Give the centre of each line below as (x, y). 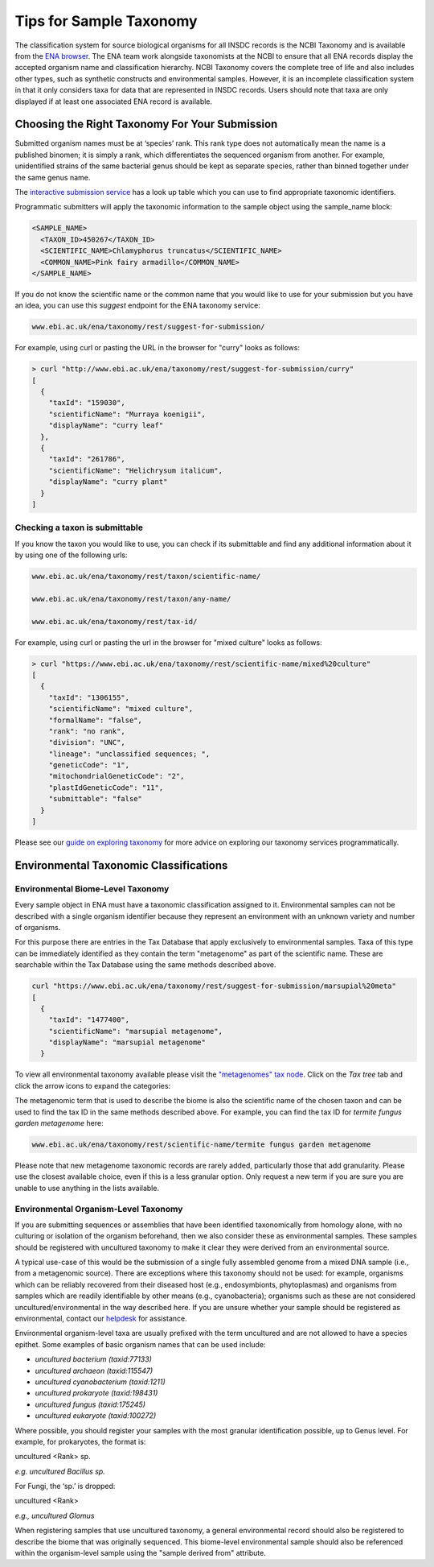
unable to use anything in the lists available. (87, 1188)
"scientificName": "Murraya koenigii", (127, 414)
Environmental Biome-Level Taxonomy (92, 888)
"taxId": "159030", (87, 403)
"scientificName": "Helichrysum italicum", (135, 470)
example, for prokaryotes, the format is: (80, 1441)
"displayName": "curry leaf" (106, 426)
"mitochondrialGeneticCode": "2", (117, 776)
